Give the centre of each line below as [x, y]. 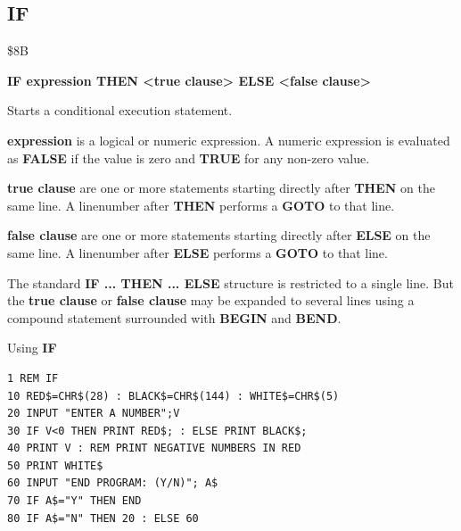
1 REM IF [33, 378]
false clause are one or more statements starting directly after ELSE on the [219, 235]
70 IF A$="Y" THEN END [74, 501]
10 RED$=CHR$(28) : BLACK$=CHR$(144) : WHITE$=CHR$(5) [173, 396]
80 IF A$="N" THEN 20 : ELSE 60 [103, 518]
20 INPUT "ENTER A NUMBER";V [94, 414]
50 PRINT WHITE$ [55, 465]
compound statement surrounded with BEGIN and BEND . [174, 317]
